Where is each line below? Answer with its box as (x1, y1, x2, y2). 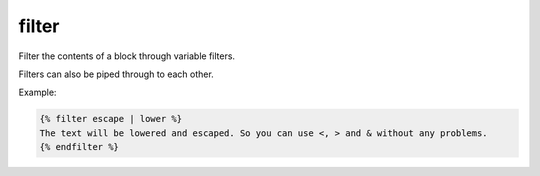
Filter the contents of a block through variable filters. (18, 50, 235, 62)
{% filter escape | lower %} (39, 113, 183, 125)
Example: (18, 86, 57, 99)
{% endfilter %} (39, 141, 120, 153)
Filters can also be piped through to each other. (18, 68, 214, 80)
